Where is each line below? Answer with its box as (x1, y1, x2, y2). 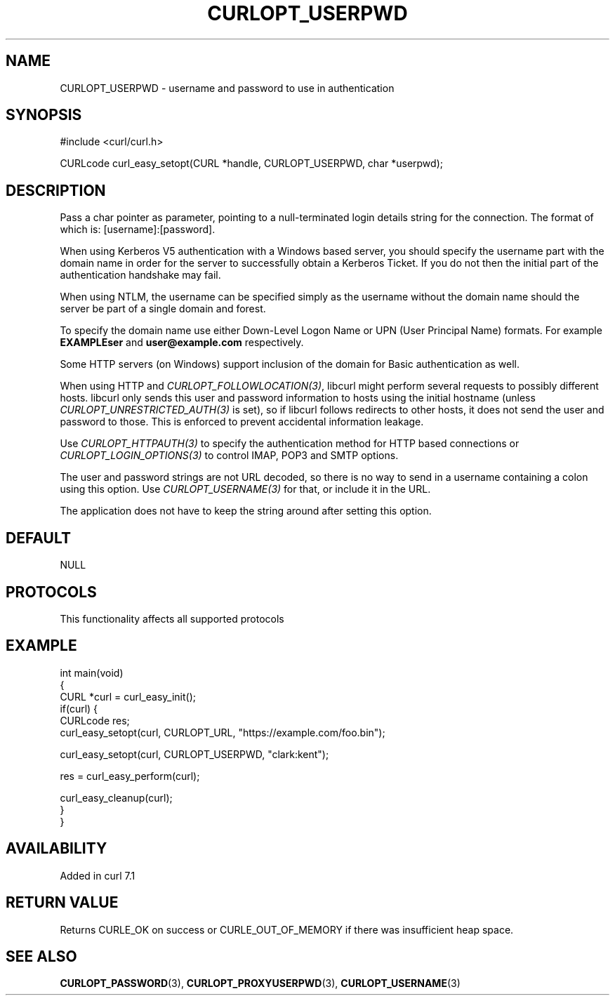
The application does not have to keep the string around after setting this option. (60, 505, 432, 517)
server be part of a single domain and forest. (60, 303, 266, 315)
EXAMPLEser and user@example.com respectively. (60, 336, 304, 349)
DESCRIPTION (6, 181, 106, 199)
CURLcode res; (60, 714, 130, 727)
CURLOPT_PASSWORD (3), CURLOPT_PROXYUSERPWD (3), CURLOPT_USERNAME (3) (60, 977, 461, 990)
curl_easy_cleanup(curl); (60, 791, 173, 804)
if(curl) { (60, 702, 98, 715)
